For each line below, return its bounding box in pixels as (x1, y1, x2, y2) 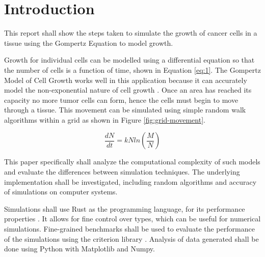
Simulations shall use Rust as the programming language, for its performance (4, 203, 245, 214)
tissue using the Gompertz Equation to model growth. (4, 37, 173, 48)
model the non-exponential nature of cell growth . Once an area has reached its (4, 84, 252, 95)
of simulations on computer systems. (4, 186, 118, 197)
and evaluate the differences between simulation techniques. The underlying (4, 166, 240, 177)
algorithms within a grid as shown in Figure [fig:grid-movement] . (4, 114, 205, 125)
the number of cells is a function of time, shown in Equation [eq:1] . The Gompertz (4, 64, 261, 75)
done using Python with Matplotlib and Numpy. (4, 243, 155, 254)
